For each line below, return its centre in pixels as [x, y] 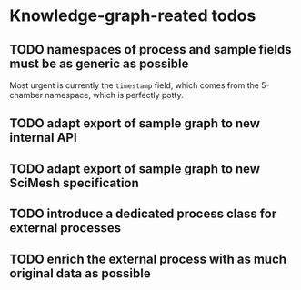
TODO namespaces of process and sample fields [150, 50]
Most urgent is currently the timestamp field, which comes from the [134, 85]
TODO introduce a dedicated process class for [143, 214]
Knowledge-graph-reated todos [133, 16]
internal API [43, 138]
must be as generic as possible [99, 63]
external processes [65, 228]
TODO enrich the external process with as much [148, 259]
